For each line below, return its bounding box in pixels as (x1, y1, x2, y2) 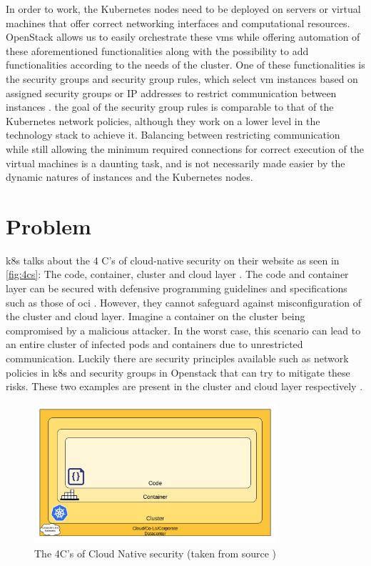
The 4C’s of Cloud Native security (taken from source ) (34, 545, 277, 560)
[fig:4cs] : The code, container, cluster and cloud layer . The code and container (6, 267, 349, 282)
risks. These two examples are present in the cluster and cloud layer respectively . (6, 379, 363, 394)
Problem (6, 211, 91, 240)
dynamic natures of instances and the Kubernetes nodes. (6, 169, 253, 184)
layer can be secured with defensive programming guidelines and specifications (6, 281, 347, 296)
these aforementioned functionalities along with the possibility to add (6, 43, 309, 58)
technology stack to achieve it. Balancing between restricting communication (6, 127, 340, 142)
